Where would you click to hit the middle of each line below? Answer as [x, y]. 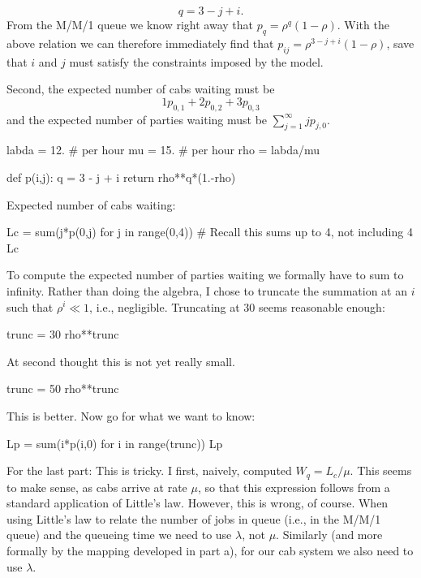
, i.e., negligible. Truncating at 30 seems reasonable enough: [237, 306]
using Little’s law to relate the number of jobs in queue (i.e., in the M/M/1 [194, 518]
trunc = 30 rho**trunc [63, 334]
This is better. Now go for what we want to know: [131, 415]
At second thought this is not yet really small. [121, 361]
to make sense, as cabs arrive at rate [97, 487]
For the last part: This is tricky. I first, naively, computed [149, 470]
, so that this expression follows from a [294, 487]
